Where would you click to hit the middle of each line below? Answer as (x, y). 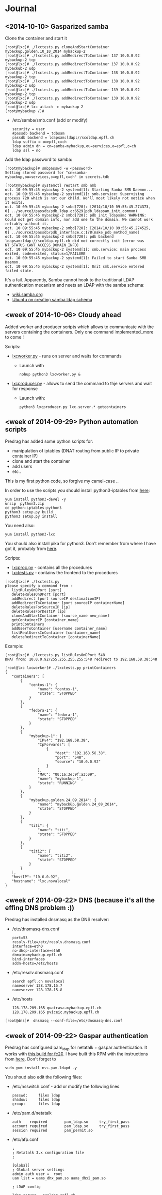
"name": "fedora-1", (58, 715)
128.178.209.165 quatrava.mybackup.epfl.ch (57, 1008)
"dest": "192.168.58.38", (81, 753)
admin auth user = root (37, 1174)
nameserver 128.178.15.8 (37, 990)
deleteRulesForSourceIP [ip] (41, 607)
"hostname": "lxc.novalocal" (41, 881)
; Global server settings (38, 1170)
